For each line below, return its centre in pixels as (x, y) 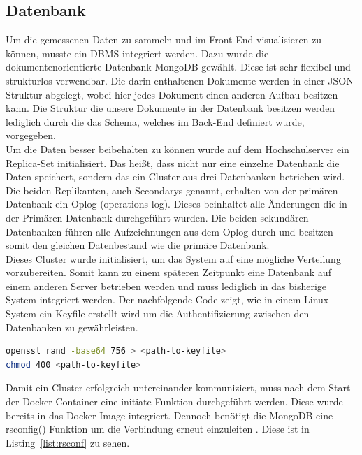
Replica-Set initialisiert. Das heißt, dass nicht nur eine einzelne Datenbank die (173, 162)
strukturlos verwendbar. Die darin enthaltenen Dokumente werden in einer (165, 80)
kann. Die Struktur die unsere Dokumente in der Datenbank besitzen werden (171, 108)
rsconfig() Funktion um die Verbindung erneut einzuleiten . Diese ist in (158, 429)
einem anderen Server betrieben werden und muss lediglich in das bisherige (166, 286)
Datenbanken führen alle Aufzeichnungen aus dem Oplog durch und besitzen (169, 231)
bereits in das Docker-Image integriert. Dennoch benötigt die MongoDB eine (169, 415)
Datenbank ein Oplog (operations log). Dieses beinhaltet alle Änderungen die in (176, 204)
